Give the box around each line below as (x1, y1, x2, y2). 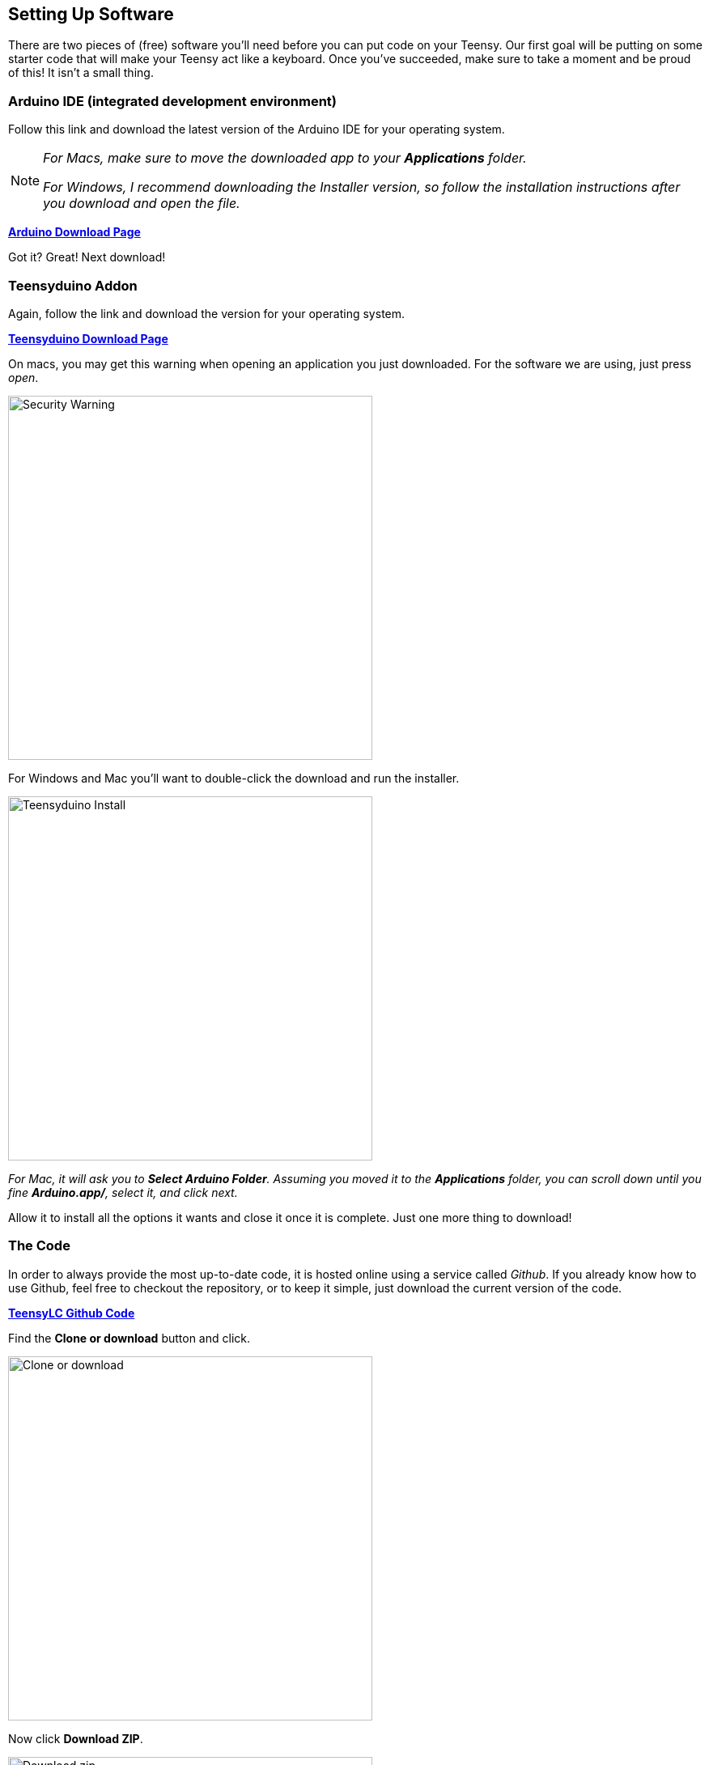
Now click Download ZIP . (8, 1731, 143, 1746)
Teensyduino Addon (8, 277, 138, 294)
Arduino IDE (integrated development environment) (8, 92, 338, 109)
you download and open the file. (43, 195, 240, 212)
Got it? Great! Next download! (8, 250, 166, 265)
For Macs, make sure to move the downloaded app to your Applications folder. (43, 150, 527, 167)
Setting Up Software (8, 4, 174, 24)
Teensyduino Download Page (8, 331, 168, 346)
